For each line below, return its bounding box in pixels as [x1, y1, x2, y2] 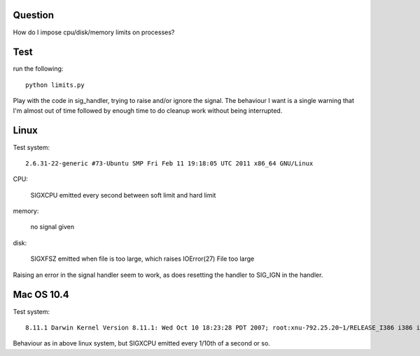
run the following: [13, 64, 64, 73]
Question [13, 9, 54, 21]
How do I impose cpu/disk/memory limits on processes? [13, 28, 175, 36]
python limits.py [25, 81, 85, 89]
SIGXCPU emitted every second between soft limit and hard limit [30, 191, 216, 199]
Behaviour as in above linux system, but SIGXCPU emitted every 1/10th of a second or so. [13, 339, 271, 348]
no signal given [30, 223, 75, 231]
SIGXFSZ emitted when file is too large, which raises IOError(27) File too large [30, 254, 255, 263]
